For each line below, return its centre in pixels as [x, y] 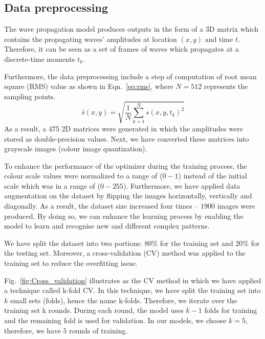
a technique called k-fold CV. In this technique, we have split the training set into [132, 290]
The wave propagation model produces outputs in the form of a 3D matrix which [131, 29]
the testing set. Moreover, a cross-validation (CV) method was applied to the [125, 253]
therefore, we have [32, 330]
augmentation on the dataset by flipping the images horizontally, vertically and [128, 196]
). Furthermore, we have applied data [182, 185]
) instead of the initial [213, 176]
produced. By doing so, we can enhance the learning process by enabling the [124, 216]
